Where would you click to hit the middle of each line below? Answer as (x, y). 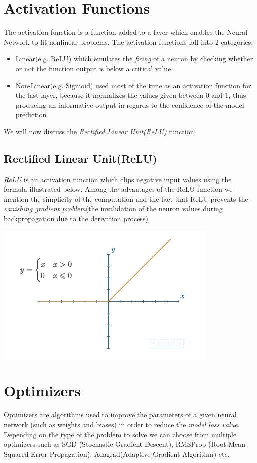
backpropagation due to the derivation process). (77, 219)
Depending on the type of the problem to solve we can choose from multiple (120, 434)
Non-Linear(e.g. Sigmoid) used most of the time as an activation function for (133, 85)
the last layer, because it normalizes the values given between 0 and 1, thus (131, 95)
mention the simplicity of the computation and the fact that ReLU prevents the (126, 199)
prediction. (32, 115)
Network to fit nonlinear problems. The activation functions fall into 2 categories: (129, 42)
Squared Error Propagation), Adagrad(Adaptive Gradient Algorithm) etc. (117, 454)
